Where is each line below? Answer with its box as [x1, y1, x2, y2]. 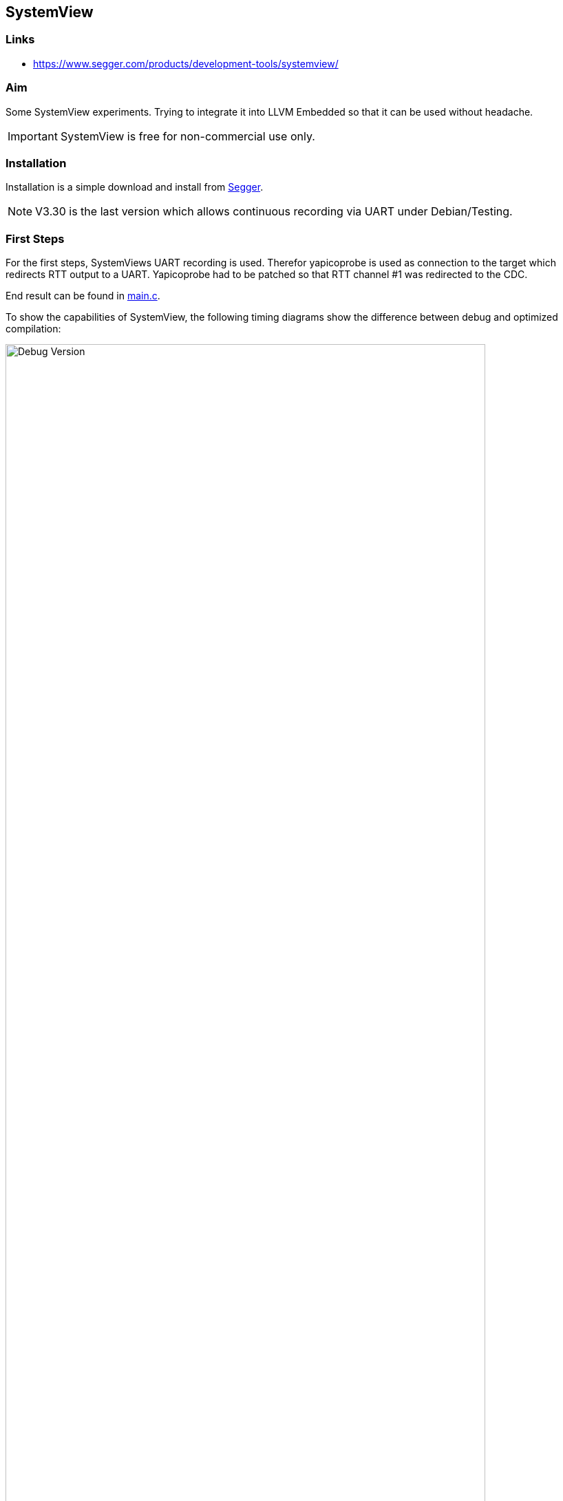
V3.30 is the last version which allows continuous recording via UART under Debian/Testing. [35, 204, 513, 219]
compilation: [6, 323, 61, 335]
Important [8, 129, 58, 143]
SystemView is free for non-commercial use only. [60, 129, 315, 143]
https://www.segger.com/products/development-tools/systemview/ [33, 57, 339, 70]
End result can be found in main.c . [6, 290, 160, 302]
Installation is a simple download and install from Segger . [6, 181, 264, 193]
